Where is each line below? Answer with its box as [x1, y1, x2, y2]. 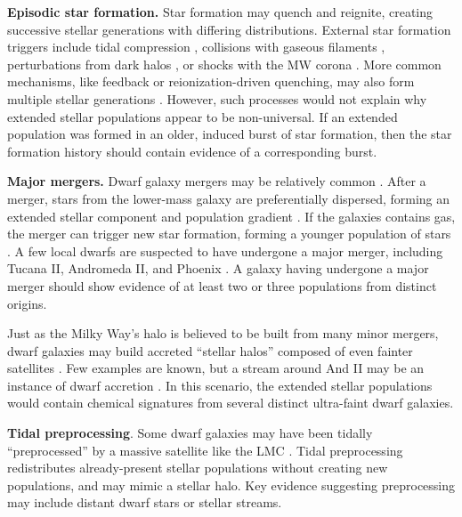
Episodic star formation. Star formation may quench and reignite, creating [7, 3, 434, 20]
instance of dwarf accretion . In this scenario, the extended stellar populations [7, 376, 433, 394]
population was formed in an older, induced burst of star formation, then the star [7, 125, 452, 143]
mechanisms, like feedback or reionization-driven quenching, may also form [7, 72, 415, 91]
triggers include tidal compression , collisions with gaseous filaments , [7, 37, 385, 56]
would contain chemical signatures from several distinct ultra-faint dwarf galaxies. [7, 393, 454, 412]
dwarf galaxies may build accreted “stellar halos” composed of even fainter [7, 341, 413, 359]
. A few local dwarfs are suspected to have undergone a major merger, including [7, 241, 443, 260]
